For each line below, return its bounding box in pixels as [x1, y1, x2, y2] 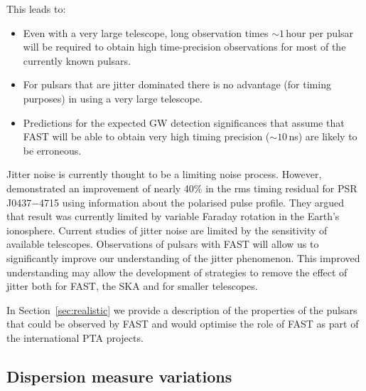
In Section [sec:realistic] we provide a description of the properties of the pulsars [6, 302, 357, 317]
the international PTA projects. [6, 330, 144, 345]
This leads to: [6, 1, 66, 16]
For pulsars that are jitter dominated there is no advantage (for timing [23, 77, 331, 92]
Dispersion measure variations [6, 365, 232, 387]
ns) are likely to [289, 129, 357, 144]
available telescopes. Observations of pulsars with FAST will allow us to [6, 236, 319, 251]
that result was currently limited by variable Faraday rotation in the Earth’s [6, 209, 340, 224]
